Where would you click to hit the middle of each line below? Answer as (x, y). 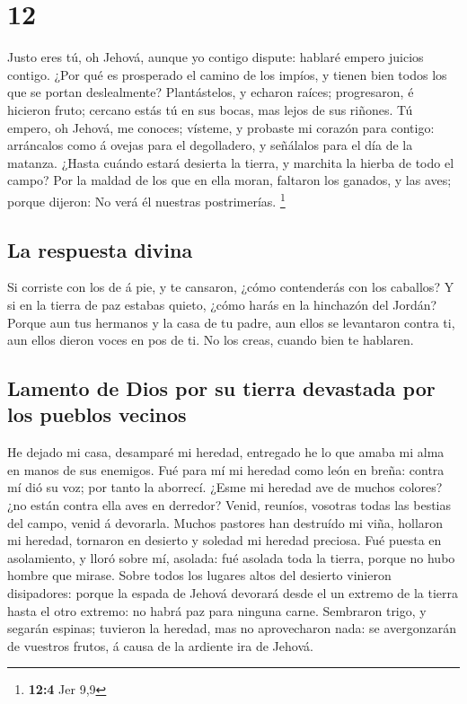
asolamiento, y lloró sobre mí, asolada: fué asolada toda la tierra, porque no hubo (231, 557)
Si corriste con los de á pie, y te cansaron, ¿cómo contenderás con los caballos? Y (231, 287)
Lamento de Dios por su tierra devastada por (221, 388)
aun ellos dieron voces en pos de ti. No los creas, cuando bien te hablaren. (211, 340)
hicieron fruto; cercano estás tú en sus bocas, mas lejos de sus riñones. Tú (210, 109)
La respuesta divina (100, 249)
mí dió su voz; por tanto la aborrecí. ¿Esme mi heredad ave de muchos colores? (225, 487)
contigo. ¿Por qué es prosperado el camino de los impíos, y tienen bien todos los (227, 74)
